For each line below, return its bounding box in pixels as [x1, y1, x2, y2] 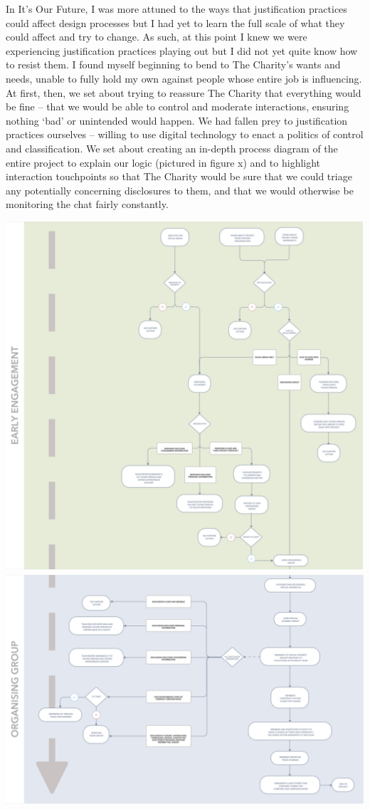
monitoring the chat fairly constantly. [6, 197, 169, 212]
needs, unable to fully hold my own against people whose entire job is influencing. [6, 71, 362, 85]
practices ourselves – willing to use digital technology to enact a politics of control [6, 127, 364, 142]
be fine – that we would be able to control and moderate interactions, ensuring [6, 99, 349, 114]
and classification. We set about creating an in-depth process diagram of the [6, 140, 338, 155]
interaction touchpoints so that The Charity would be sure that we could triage [6, 169, 352, 184]
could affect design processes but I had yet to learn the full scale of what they [6, 15, 345, 30]
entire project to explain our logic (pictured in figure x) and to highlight [6, 155, 321, 170]
